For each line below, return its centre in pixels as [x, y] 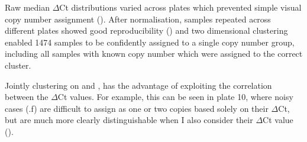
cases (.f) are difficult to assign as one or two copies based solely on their [137, 108]
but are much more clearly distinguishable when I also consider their [129, 120]
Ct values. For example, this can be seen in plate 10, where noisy [175, 97]
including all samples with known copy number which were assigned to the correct [154, 54]
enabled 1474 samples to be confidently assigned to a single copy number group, [150, 42]
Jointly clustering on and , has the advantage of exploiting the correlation [138, 85]
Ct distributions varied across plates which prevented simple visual [180, 7]
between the [27, 97]
